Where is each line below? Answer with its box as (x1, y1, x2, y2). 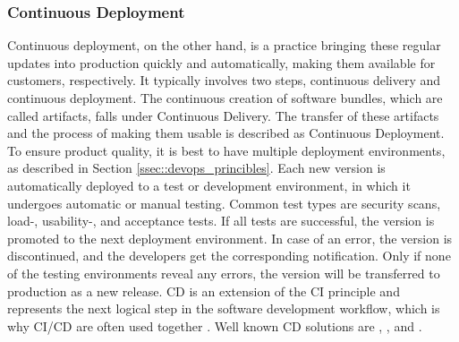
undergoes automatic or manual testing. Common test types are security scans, (7, 193, 441, 212)
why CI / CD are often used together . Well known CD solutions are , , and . (7, 316, 422, 335)
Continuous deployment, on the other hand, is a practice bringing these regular (7, 36, 441, 55)
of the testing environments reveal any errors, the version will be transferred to (7, 263, 440, 282)
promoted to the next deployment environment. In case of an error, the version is (7, 228, 453, 247)
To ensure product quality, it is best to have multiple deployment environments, (7, 141, 446, 159)
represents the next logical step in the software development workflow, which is (7, 299, 440, 318)
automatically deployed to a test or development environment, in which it (7, 175, 411, 194)
